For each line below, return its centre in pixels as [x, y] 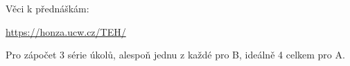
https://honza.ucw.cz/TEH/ [66, 31]
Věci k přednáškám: [47, 8]
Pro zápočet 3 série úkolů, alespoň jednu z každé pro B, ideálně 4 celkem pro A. [175, 55]
